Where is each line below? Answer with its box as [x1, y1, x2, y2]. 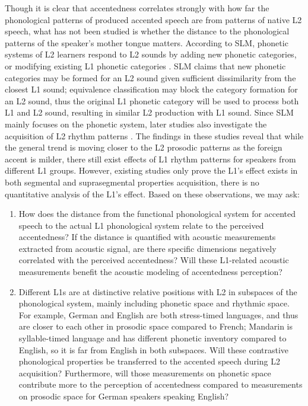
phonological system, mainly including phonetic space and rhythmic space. [18, 297, 290, 309]
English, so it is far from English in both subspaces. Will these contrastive [18, 343, 289, 356]
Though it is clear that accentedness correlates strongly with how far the [5, 2, 269, 14]
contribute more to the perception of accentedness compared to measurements [18, 378, 303, 391]
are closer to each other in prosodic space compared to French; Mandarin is [18, 320, 293, 333]
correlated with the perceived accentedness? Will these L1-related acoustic [18, 254, 289, 266]
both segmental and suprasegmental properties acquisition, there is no [5, 175, 259, 188]
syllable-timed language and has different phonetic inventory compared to [18, 332, 287, 344]
